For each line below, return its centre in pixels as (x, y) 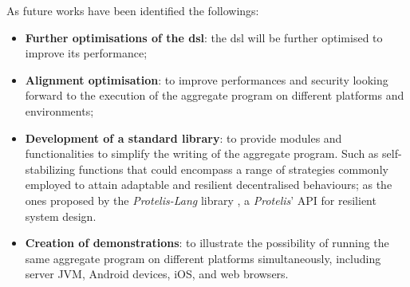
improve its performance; (86, 53)
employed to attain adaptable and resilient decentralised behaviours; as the (209, 185)
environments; (59, 110)
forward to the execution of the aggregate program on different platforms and (215, 95)
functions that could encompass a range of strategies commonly (233, 169)
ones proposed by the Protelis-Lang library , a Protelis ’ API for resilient (201, 200)
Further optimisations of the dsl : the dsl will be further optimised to (204, 37)
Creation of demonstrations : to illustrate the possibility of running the (207, 243)
